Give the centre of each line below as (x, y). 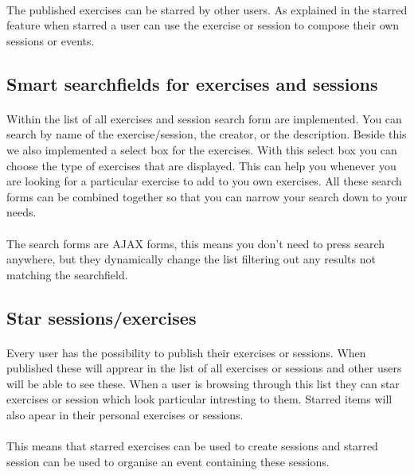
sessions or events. (51, 40)
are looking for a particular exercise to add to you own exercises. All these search (204, 181)
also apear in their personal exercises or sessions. (125, 415)
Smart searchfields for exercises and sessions (192, 83)
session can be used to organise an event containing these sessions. (168, 461)
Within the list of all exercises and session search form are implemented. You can (204, 118)
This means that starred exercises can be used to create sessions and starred (192, 446)
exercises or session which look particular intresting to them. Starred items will (199, 399)
